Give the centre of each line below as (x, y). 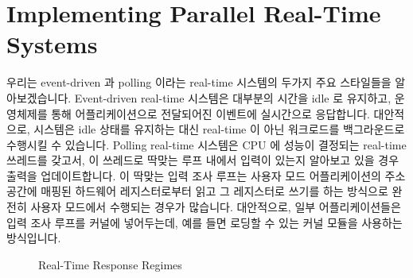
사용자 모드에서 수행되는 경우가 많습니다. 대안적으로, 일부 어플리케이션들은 (216, 207)
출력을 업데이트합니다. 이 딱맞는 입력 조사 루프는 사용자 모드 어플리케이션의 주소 (206, 175)
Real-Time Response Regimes (110, 264)
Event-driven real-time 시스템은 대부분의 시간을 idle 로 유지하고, (233, 97)
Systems (52, 44)
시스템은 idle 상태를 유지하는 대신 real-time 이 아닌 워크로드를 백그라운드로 (219, 129)
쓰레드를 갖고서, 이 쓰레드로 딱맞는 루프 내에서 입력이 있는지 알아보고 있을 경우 (203, 160)
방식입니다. (34, 238)
